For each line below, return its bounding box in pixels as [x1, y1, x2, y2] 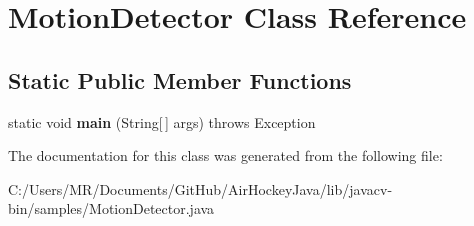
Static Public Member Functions [8, 64, 352, 95]
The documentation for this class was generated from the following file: [8, 145, 443, 166]
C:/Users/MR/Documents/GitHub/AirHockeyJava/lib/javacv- [8, 178, 393, 199]
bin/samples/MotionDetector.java [8, 198, 215, 219]
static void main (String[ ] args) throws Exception [8, 111, 316, 132]
